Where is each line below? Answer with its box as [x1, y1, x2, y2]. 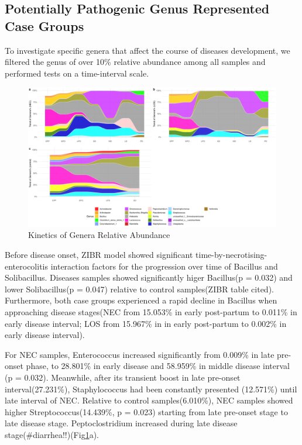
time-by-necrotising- [195, 249, 267, 261]
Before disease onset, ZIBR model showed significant [5, 249, 193, 261]
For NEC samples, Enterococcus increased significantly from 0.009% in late [5, 348, 274, 360]
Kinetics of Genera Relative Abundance [28, 229, 170, 241]
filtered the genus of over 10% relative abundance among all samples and [5, 56, 266, 68]
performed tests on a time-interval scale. [5, 67, 149, 79]
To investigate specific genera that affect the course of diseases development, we [5, 44, 290, 56]
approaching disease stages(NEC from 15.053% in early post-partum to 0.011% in [5, 306, 297, 318]
